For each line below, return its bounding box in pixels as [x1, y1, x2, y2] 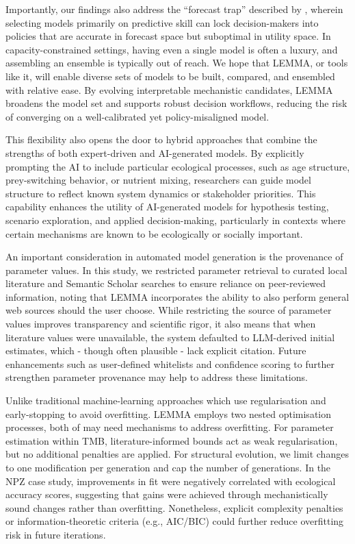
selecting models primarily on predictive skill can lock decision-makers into [5, 15, 319, 29]
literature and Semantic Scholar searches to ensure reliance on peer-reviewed [5, 276, 326, 290]
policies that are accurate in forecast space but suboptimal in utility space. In [5, 29, 331, 43]
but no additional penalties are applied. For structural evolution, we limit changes [5, 447, 349, 461]
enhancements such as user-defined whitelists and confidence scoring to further [5, 356, 334, 371]
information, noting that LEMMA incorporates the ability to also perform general [5, 289, 350, 304]
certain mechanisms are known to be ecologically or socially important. [5, 226, 303, 240]
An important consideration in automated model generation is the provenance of [5, 249, 343, 264]
